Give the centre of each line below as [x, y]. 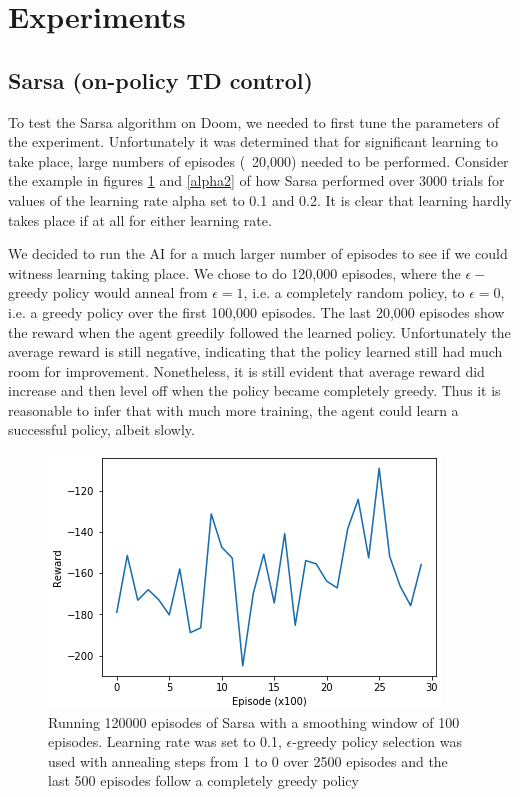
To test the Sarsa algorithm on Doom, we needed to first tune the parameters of [254, 121]
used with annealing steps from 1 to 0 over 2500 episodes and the [248, 760]
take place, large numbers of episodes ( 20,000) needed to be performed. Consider [258, 160]
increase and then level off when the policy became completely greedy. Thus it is [254, 390]
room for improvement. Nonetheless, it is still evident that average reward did [246, 370]
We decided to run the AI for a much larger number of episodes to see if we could [258, 253]
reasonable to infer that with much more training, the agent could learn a [233, 409]
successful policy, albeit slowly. [101, 429]
